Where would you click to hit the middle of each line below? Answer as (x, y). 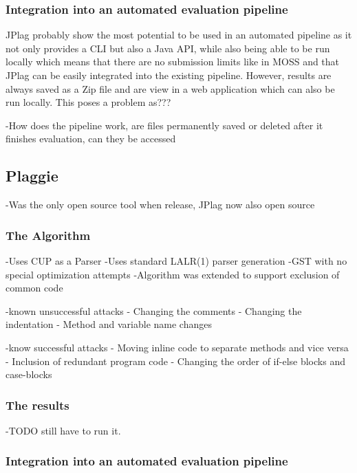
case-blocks (29, 374)
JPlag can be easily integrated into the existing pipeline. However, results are (169, 75)
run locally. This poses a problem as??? (88, 102)
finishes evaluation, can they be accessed (91, 139)
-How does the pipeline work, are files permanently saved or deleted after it (164, 125)
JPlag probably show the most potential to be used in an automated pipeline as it (179, 35)
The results (37, 405)
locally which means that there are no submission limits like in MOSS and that (173, 62)
